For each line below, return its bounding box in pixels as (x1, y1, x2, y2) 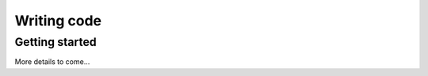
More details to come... (14, 57, 90, 66)
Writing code (14, 12, 102, 29)
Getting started (14, 35, 97, 49)
